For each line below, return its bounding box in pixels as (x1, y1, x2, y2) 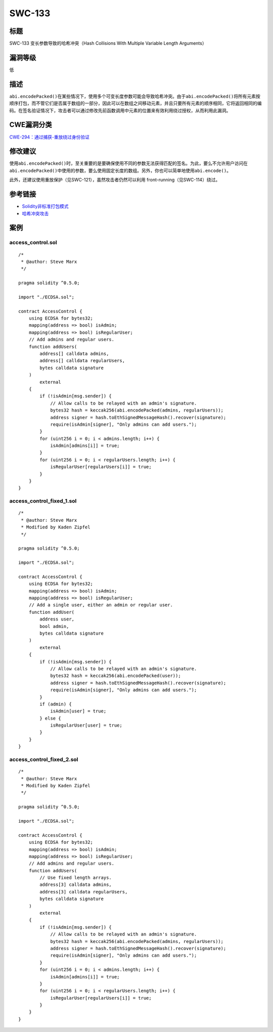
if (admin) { (39, 701, 72, 707)
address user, (39, 616, 75, 622)
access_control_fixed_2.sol (9, 756, 78, 763)
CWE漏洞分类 (9, 120, 53, 129)
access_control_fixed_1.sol (9, 498, 77, 505)
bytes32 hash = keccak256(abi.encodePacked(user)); (50, 673, 181, 679)
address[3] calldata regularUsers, (39, 889, 128, 894)
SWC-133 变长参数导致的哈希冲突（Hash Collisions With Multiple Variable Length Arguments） (9, 40, 207, 47)
